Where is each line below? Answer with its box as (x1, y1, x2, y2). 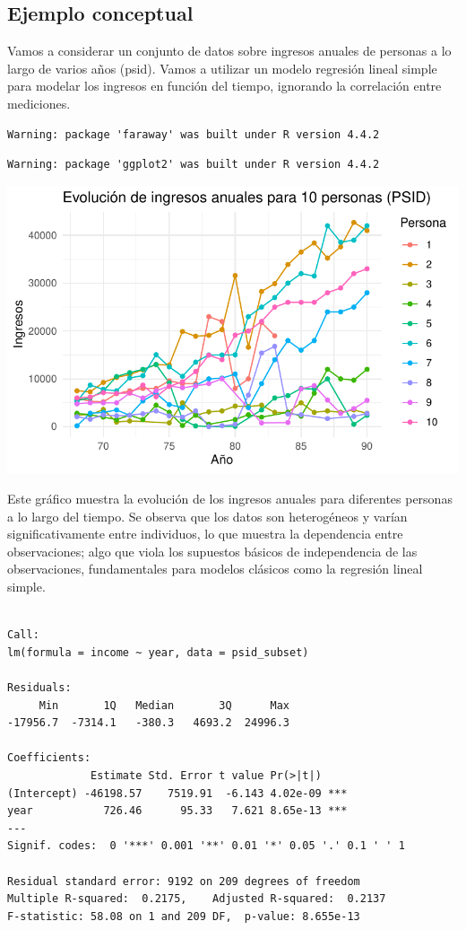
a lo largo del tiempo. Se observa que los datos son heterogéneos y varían (7, 506, 408, 525)
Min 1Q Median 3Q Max (39, 698, 289, 712)
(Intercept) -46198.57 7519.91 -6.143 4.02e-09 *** (7, 786, 348, 800)
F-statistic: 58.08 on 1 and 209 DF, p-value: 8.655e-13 (7, 909, 360, 923)
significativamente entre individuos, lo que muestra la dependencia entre (7, 524, 403, 543)
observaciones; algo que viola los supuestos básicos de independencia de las (7, 541, 418, 560)
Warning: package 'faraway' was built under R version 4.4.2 (7, 127, 380, 141)
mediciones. (7, 93, 71, 112)
